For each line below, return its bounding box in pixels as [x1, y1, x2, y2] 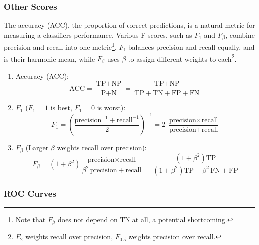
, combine [225, 29, 255, 40]
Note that [15, 214, 46, 224]
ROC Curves [4, 187, 56, 199]
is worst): [97, 102, 126, 113]
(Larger [25, 142, 49, 153]
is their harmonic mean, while [4, 53, 95, 64]
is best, [50, 102, 72, 113]
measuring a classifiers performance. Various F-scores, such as [4, 29, 192, 40]
